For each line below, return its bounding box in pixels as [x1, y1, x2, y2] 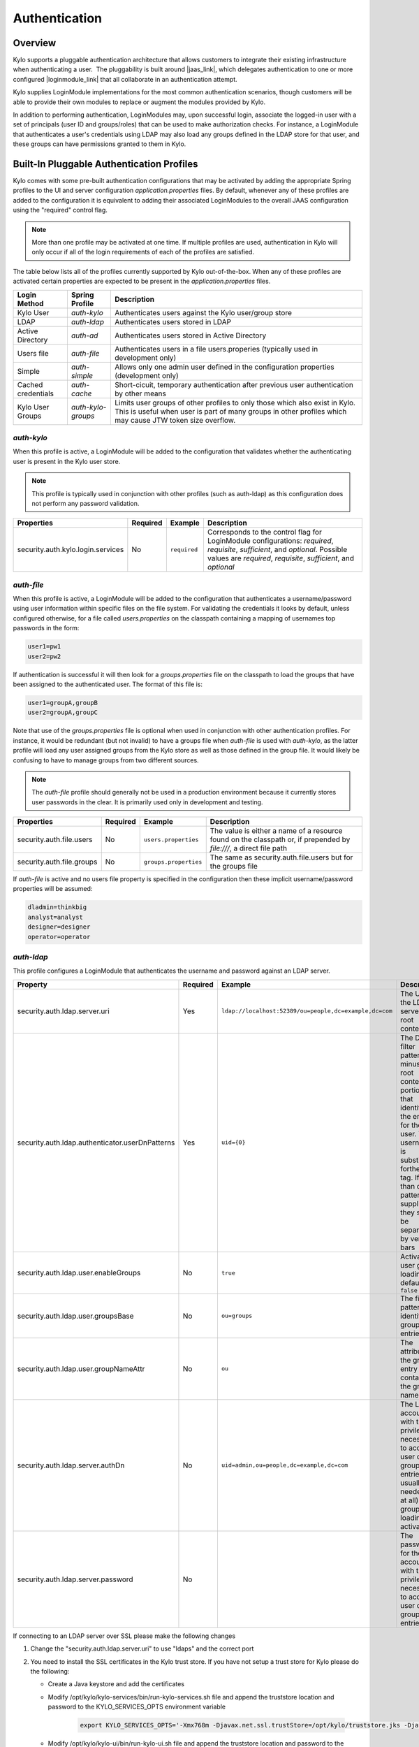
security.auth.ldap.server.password [17, 1574, 133, 1584]
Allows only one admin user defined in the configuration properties [115, 362, 335, 372]
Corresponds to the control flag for [207, 528, 323, 537]
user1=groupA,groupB [27, 699, 98, 706]
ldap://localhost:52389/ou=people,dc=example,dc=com [221, 1007, 392, 1015]
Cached [17, 379, 43, 389]
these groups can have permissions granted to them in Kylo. [13, 140, 186, 148]
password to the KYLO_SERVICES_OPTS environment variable [47, 1702, 226, 1711]
